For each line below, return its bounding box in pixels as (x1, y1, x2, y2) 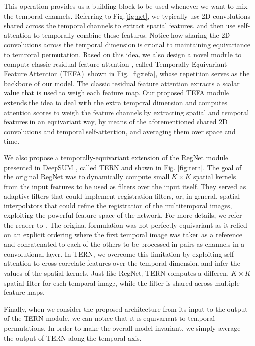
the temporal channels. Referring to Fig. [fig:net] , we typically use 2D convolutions (4, 10, 251, 21)
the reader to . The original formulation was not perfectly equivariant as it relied (4, 220, 247, 230)
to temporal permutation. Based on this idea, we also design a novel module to (4, 49, 242, 59)
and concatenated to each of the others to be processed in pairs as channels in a (4, 239, 245, 249)
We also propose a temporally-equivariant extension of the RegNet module (4, 152, 228, 162)
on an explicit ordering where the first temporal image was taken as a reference (4, 229, 243, 239)
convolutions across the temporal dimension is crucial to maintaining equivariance (4, 39, 251, 50)
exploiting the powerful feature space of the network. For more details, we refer (4, 210, 242, 220)
